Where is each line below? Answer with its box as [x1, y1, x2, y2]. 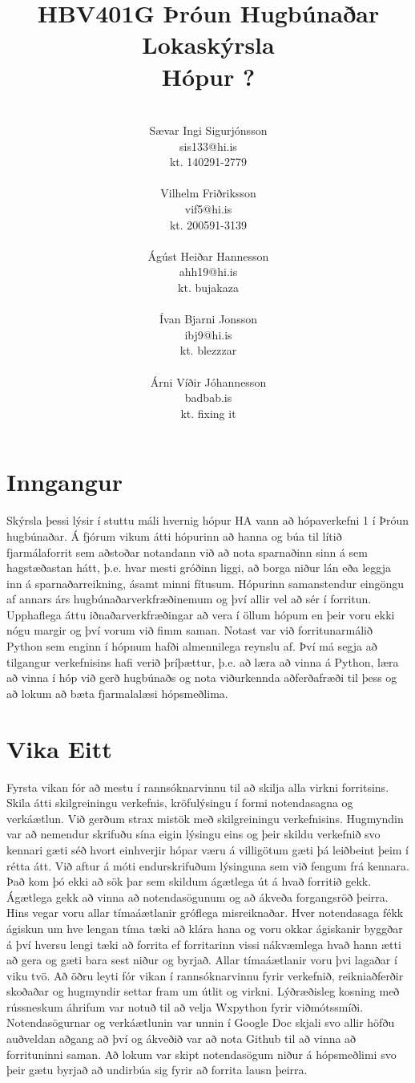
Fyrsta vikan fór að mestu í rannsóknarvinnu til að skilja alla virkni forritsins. [6, 778, 389, 795]
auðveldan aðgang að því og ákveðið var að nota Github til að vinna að [6, 1030, 357, 1047]
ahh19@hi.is [179, 263, 238, 280]
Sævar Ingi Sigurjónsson [149, 122, 268, 139]
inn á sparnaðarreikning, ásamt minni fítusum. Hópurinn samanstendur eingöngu [6, 574, 405, 591]
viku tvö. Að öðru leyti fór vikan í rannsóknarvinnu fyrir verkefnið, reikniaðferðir [6, 967, 404, 984]
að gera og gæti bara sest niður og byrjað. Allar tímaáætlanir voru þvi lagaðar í [6, 951, 397, 968]
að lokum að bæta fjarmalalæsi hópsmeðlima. [6, 684, 228, 701]
